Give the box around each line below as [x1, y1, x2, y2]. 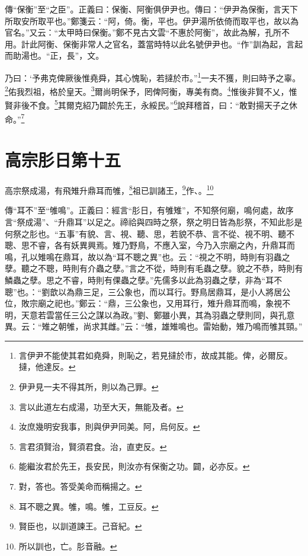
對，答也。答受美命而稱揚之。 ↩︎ [18, 480, 142, 493]
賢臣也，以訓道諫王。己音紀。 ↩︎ [18, 520, 142, 532]
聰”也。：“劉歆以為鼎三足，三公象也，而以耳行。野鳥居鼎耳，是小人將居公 [5, 285, 291, 298]
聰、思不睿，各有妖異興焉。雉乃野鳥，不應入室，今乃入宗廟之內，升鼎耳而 [5, 239, 295, 251]
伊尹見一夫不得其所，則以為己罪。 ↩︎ [18, 381, 159, 393]
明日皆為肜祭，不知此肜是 [203, 215, 303, 228]
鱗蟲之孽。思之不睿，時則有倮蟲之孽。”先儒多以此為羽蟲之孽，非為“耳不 [5, 273, 283, 286]
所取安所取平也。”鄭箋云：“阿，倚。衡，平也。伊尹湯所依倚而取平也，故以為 [5, 14, 299, 27]
